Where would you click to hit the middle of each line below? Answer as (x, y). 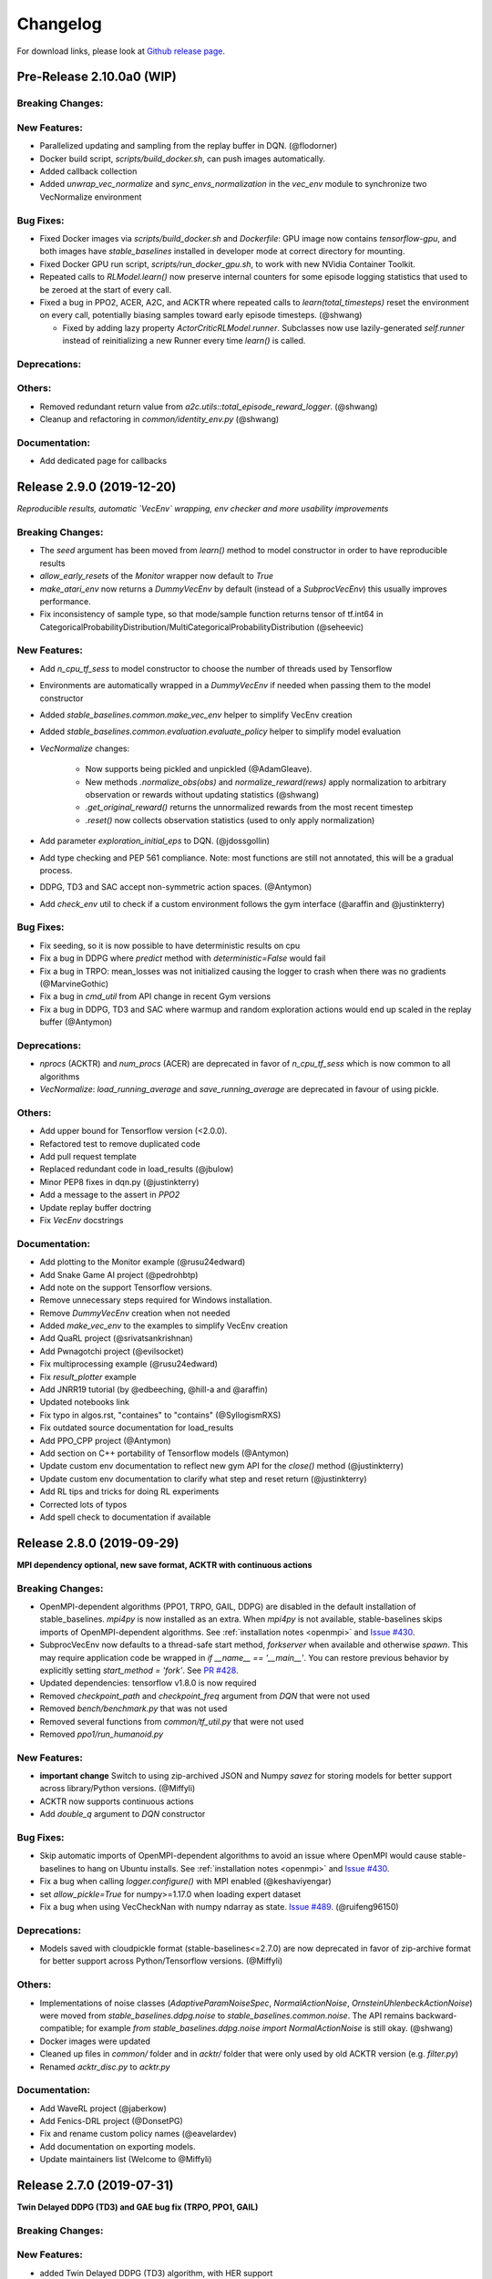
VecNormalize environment (91, 197)
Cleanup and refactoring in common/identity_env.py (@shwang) (159, 419)
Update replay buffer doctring (96, 1207)
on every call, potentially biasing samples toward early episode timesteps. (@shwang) (201, 315)
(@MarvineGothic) (74, 984)
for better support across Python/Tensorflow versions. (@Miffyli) (161, 1961)
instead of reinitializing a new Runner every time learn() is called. (184, 341)
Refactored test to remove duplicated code (120, 1143)
